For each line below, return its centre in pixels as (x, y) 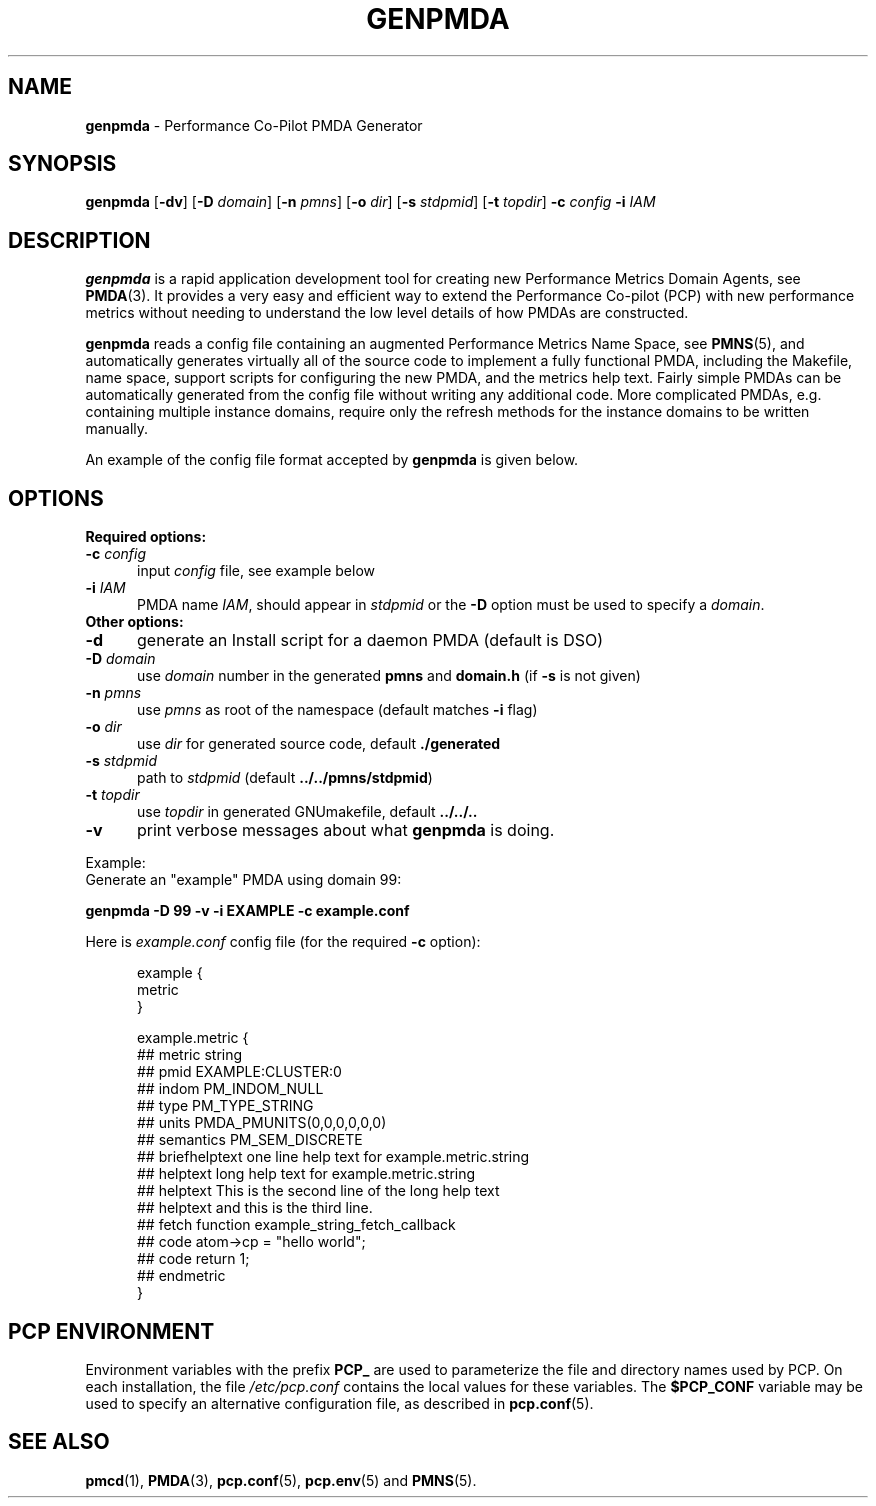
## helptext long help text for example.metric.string (306, 1174)
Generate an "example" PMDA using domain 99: (243, 880)
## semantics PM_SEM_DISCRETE (250, 1140)
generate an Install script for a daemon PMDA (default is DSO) (370, 640)
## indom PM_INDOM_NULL (230, 1089)
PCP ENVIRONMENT (111, 1331)
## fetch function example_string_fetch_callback (296, 1225)
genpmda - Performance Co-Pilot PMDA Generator (254, 125)
